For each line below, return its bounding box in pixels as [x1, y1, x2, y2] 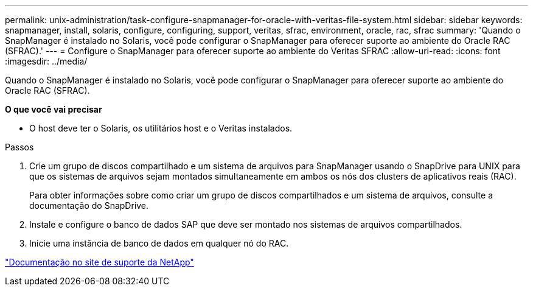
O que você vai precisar [5, 104, 102, 114]
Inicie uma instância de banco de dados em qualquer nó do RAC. [29, 238, 289, 248]
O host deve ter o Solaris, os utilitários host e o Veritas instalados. [29, 123, 293, 133]
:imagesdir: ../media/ [5, 56, 88, 66]
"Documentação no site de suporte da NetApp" [5, 257, 194, 267]
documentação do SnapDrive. [29, 200, 149, 211]
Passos [5, 142, 34, 152]
